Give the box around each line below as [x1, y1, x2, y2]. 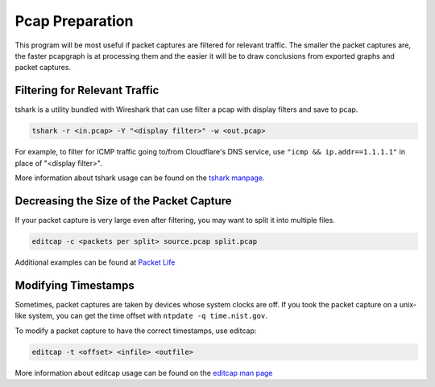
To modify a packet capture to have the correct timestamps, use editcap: [14, 326, 257, 336]
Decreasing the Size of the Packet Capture [14, 194, 233, 208]
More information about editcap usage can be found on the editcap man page [14, 368, 273, 377]
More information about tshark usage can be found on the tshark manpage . [14, 173, 265, 183]
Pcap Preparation [14, 12, 134, 30]
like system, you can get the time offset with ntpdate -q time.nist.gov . [14, 311, 267, 321]
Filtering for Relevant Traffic [14, 84, 159, 97]
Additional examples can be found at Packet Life [14, 257, 176, 267]
